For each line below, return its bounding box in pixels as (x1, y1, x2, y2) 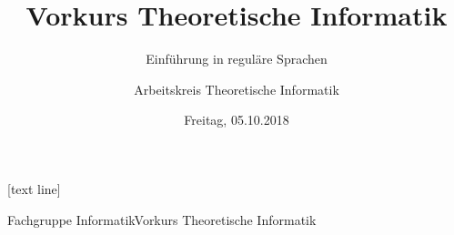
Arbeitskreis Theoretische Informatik (134, 79, 339, 98)
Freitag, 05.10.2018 (184, 110, 289, 129)
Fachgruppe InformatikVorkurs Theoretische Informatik (7, 209, 317, 229)
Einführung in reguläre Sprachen (146, 49, 328, 68)
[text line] (7, 179, 61, 198)
